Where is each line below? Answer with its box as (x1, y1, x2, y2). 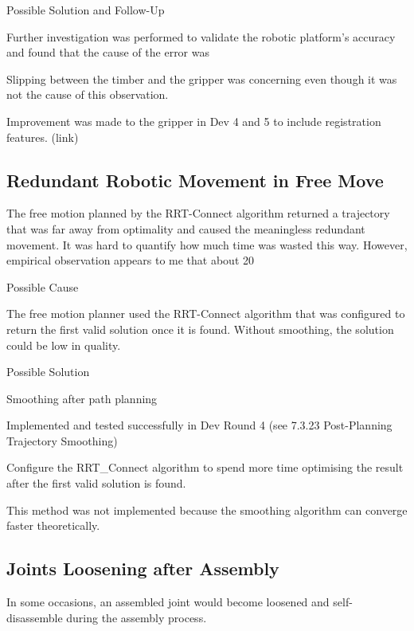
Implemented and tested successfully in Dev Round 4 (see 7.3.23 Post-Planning (6, 417, 393, 433)
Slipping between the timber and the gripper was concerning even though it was (6, 70, 397, 87)
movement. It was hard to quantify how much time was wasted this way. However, (6, 236, 408, 253)
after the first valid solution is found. (6, 475, 186, 492)
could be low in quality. (6, 336, 121, 353)
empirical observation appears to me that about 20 (6, 252, 254, 268)
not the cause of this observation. (6, 86, 169, 103)
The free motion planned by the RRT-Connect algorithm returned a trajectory (6, 205, 390, 221)
